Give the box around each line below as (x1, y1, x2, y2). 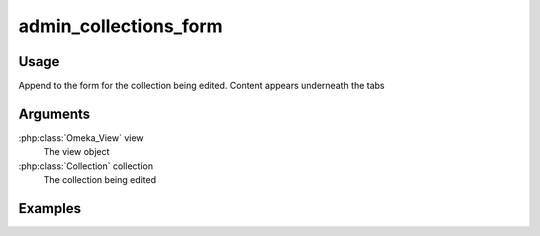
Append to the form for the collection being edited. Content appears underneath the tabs (18, 80, 385, 92)
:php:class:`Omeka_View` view (18, 131, 144, 144)
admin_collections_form (18, 15, 224, 37)
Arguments (18, 105, 91, 122)
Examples (18, 200, 82, 217)
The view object (43, 146, 110, 158)
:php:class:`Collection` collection (18, 160, 154, 172)
